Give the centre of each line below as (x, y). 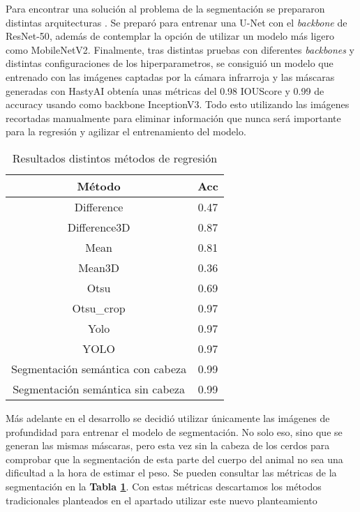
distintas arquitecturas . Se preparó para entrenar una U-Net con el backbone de (177, 22)
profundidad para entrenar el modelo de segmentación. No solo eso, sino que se (174, 431)
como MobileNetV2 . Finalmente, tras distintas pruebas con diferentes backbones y (180, 49)
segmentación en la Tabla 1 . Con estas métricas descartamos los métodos (164, 486)
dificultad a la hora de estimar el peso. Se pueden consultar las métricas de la (171, 473)
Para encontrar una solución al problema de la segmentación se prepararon (165, 8)
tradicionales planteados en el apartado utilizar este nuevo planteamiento (162, 500)
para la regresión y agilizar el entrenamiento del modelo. (126, 131)
